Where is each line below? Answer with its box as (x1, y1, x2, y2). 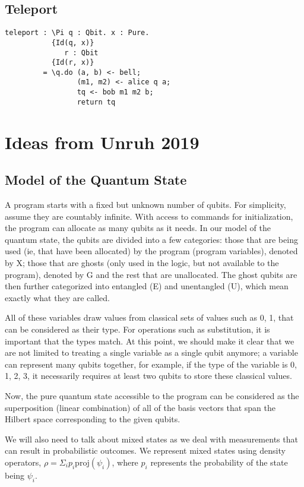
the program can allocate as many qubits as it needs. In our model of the (5, 222, 271, 234)
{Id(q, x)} (51, 38, 94, 47)
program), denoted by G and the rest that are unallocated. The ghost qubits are (5, 268, 297, 280)
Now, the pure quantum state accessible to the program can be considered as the (5, 389, 299, 401)
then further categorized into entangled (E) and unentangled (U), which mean (5, 280, 289, 292)
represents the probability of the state (150, 456, 288, 468)
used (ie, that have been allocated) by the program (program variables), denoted (5, 245, 298, 257)
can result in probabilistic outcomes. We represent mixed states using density (5, 444, 286, 457)
